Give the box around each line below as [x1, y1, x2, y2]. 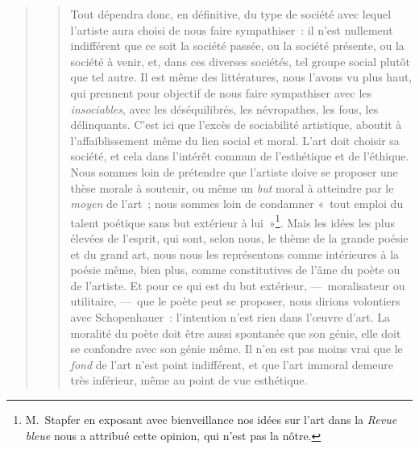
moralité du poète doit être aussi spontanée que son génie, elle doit [70, 324, 401, 341]
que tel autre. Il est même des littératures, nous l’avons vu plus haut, [70, 69, 413, 85]
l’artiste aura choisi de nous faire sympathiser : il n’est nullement [70, 21, 393, 38]
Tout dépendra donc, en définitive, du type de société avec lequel [70, 6, 392, 22]
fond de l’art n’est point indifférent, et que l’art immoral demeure [70, 355, 394, 372]
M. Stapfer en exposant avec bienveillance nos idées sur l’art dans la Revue [25, 410, 397, 427]
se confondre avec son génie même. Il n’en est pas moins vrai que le [70, 340, 403, 357]
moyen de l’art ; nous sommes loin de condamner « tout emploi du [70, 195, 404, 212]
